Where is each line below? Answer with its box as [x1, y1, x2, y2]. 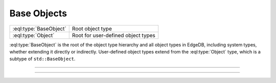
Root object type [72, 25, 112, 32]
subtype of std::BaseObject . [9, 56, 76, 62]
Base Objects [9, 8, 67, 19]
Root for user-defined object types [72, 32, 155, 39]
